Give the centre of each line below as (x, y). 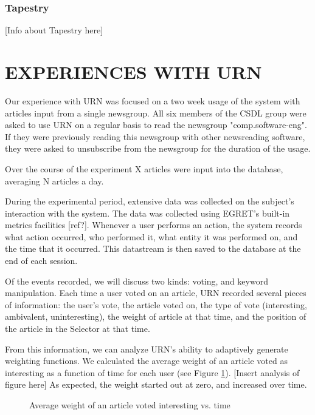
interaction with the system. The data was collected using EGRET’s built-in (147, 213)
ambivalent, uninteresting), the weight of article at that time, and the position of (156, 316)
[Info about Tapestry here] (54, 30)
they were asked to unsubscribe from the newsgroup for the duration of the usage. (158, 148)
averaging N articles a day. (54, 181)
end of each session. (41, 261)
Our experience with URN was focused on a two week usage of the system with (153, 100)
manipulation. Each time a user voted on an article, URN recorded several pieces (156, 293)
